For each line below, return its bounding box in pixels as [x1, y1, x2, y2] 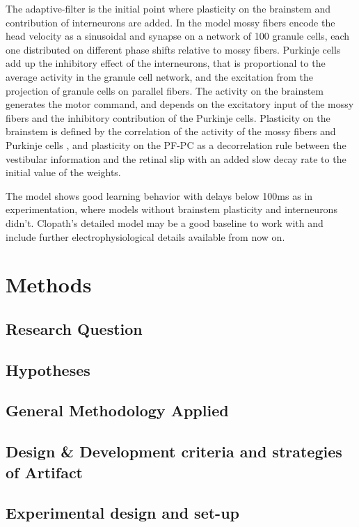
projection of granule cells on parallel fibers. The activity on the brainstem [6, 83, 324, 97]
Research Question [6, 317, 143, 339]
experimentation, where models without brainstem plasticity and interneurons [6, 202, 337, 217]
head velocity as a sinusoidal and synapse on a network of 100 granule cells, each [6, 29, 350, 43]
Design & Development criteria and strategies [6, 441, 342, 462]
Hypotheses [6, 359, 90, 380]
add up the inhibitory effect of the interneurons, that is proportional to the [6, 56, 326, 70]
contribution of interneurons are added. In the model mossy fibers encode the [6, 15, 335, 29]
